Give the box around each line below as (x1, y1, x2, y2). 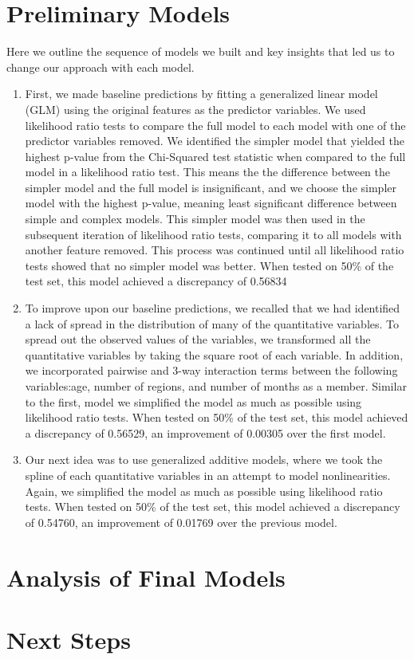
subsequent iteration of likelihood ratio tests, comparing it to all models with (25, 226, 402, 242)
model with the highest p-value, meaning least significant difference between (25, 194, 397, 211)
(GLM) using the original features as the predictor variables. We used (25, 100, 366, 117)
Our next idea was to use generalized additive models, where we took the (25, 451, 383, 468)
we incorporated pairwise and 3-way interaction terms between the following (25, 362, 398, 379)
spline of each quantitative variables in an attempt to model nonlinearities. (25, 466, 391, 483)
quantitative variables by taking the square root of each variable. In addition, (25, 346, 404, 363)
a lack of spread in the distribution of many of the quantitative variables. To (25, 315, 400, 332)
